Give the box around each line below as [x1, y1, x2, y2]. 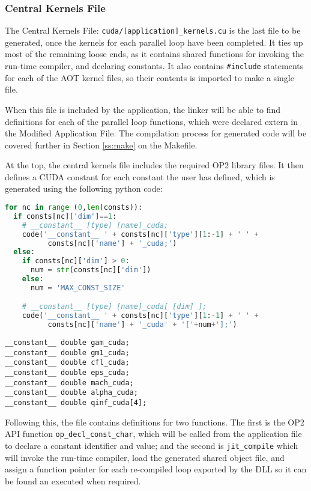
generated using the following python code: [5, 182, 163, 195]
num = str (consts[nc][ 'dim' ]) [30, 266, 151, 275]
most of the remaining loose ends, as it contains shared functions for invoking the [5, 47, 304, 60]
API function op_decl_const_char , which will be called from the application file [5, 427, 302, 440]
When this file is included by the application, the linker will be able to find [5, 103, 281, 115]
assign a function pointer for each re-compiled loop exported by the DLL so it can [5, 463, 307, 475]
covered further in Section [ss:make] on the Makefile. [5, 138, 198, 151]
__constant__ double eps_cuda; [5, 368, 130, 377]
